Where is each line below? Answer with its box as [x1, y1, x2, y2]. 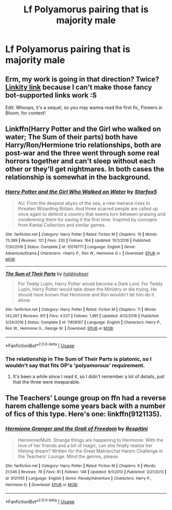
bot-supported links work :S [5, 91, 97, 100]
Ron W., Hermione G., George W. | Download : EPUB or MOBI [5, 326, 114, 331]
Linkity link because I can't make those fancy [5, 83, 153, 91]
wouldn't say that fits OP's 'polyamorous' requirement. [5, 362, 145, 369]
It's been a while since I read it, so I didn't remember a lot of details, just [12, 373, 165, 380]
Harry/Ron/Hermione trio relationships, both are [5, 141, 162, 149]
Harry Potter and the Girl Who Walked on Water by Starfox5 [5, 188, 157, 196]
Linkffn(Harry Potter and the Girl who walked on [5, 125, 161, 134]
